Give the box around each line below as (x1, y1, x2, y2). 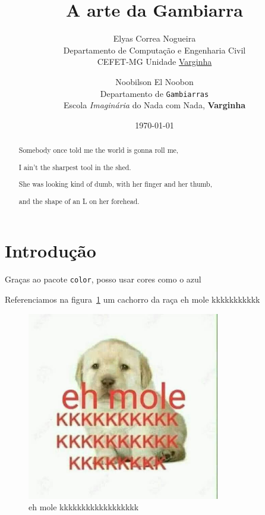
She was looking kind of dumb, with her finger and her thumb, (18, 179, 213, 189)
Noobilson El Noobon (115, 75, 194, 87)
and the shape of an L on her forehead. (18, 196, 140, 206)
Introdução (5, 238, 96, 263)
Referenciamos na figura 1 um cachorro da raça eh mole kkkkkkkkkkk (5, 293, 260, 306)
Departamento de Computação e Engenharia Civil (63, 43, 246, 56)
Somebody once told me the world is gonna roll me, (18, 145, 179, 155)
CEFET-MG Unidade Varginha (97, 55, 212, 68)
